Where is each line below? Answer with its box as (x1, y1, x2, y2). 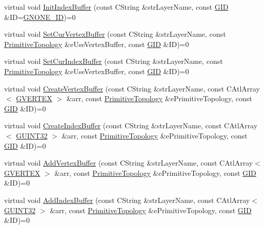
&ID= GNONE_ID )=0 (4, 11, 76, 22)
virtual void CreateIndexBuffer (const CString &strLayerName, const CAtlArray (4, 120, 258, 131)
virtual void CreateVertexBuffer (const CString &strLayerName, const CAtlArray (4, 83, 260, 94)
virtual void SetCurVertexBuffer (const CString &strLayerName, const (4, 29, 226, 39)
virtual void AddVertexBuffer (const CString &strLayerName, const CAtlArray (4, 157, 253, 168)
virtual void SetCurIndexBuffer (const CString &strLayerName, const (4, 56, 223, 66)
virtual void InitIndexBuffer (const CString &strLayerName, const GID (4, 2, 229, 12)
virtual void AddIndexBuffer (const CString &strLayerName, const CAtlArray (4, 194, 250, 205)
